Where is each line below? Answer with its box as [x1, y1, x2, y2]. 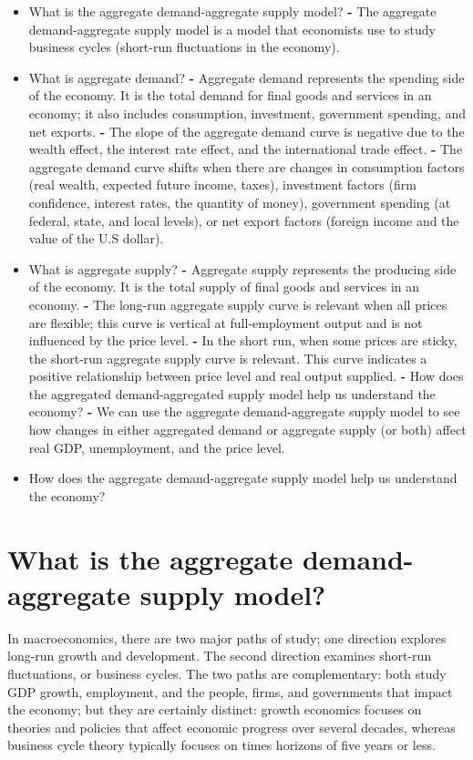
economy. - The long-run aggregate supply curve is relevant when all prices [28, 294, 447, 313]
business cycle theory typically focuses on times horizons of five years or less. [7, 735, 436, 755]
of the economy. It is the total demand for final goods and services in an [28, 86, 432, 105]
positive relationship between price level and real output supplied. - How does [28, 366, 464, 385]
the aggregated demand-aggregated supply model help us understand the [28, 384, 436, 403]
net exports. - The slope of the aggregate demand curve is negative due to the [28, 121, 465, 140]
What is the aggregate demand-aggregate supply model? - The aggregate [28, 2, 437, 20]
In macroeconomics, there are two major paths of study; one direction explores [7, 628, 447, 647]
